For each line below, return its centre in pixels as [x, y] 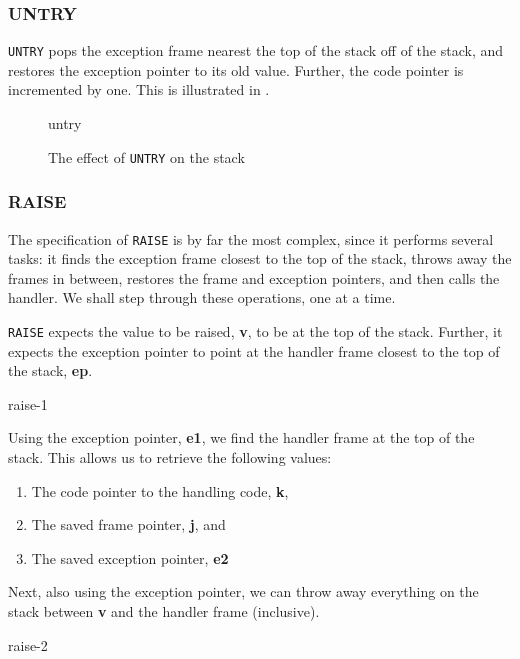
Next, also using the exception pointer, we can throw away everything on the [243, 591]
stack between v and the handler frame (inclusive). [164, 610]
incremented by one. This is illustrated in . [139, 89]
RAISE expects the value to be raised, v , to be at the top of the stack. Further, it [255, 330]
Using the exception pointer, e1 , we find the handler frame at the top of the [241, 437]
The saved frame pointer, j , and [128, 524]
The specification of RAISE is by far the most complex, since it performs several [251, 238]
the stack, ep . [50, 370]
